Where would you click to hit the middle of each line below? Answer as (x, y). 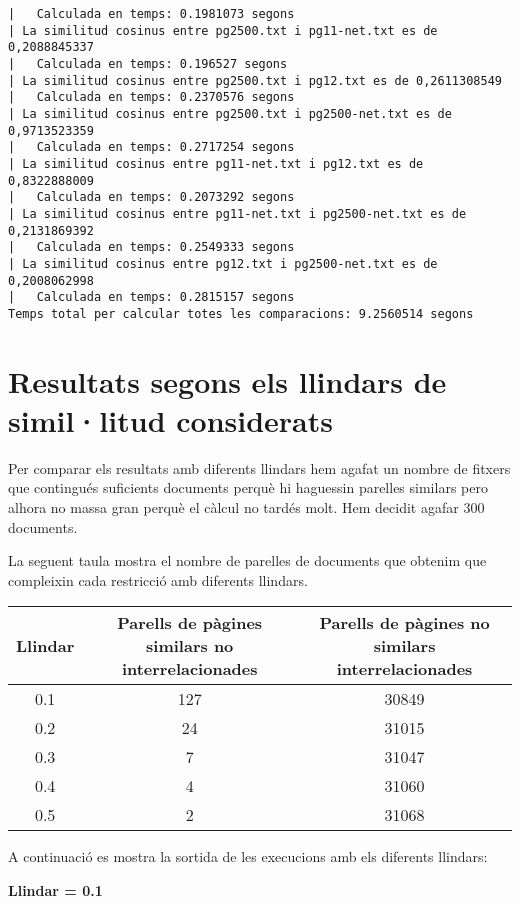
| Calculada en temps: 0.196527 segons (148, 63)
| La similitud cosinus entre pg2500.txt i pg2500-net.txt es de (230, 113)
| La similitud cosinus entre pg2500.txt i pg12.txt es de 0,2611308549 (255, 80)
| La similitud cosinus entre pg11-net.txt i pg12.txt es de (216, 163)
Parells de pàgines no (404, 623)
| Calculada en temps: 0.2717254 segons (151, 147)
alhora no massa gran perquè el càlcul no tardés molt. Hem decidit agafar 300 (246, 506)
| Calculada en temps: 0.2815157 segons (151, 297)
